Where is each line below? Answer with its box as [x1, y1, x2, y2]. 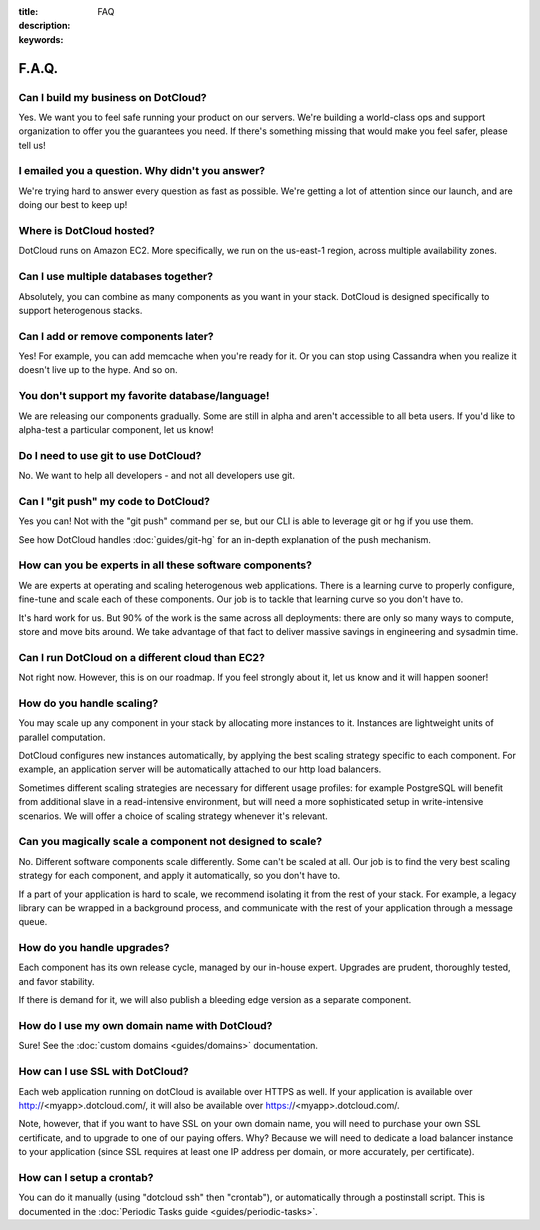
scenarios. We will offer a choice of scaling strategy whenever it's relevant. [18, 810, 329, 822]
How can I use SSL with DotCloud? [18, 1065, 189, 1079]
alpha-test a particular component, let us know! [18, 423, 214, 435]
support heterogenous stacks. [18, 304, 143, 316]
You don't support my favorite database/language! [18, 389, 270, 403]
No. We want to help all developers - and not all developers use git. [18, 470, 295, 482]
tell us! [18, 139, 47, 151]
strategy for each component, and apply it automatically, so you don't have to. [18, 870, 341, 882]
